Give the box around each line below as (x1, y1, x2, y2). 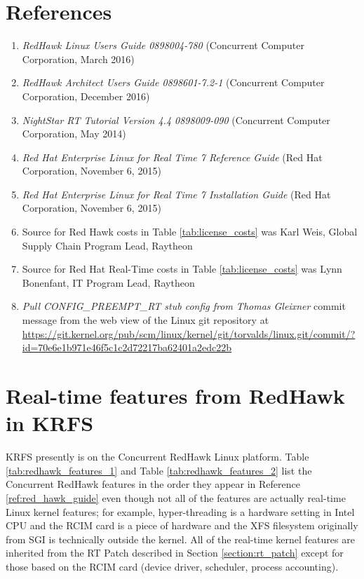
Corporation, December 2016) (22, 88, 150, 103)
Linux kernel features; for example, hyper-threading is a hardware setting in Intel (6, 504, 355, 519)
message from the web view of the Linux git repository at (22, 313, 269, 327)
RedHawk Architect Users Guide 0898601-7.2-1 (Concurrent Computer (22, 75, 325, 90)
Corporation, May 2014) (22, 126, 126, 141)
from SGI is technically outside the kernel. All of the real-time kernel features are (6, 531, 355, 546)
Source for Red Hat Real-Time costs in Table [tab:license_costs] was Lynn (22, 261, 342, 276)
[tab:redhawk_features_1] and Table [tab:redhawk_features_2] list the (6, 463, 312, 477)
